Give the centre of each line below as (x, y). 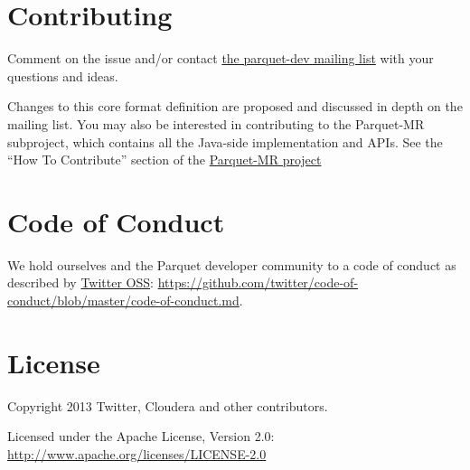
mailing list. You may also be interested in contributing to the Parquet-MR (216, 123)
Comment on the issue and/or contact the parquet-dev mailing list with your (221, 58)
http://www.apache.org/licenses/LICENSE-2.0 (137, 453)
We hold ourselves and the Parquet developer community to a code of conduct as (232, 264)
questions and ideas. (63, 75)
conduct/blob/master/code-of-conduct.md (123, 300)
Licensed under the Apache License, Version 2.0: (141, 436)
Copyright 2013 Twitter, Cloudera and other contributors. (168, 405)
